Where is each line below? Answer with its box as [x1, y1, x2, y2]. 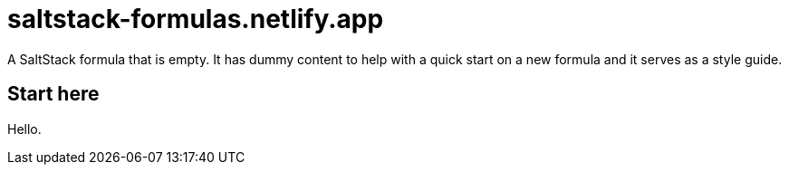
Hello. [7, 120, 42, 137]
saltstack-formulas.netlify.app [7, 4, 384, 34]
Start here [7, 82, 100, 106]
